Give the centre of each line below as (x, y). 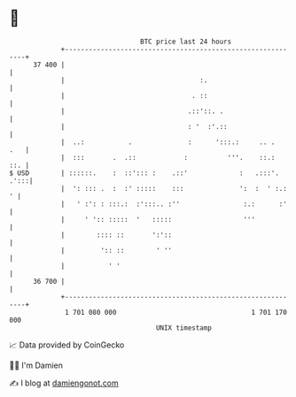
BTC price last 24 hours (186, 42)
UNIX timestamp (184, 328)
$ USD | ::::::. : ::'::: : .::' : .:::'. (144, 173)
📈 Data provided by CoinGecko (67, 345)
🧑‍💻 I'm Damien (36, 365)
